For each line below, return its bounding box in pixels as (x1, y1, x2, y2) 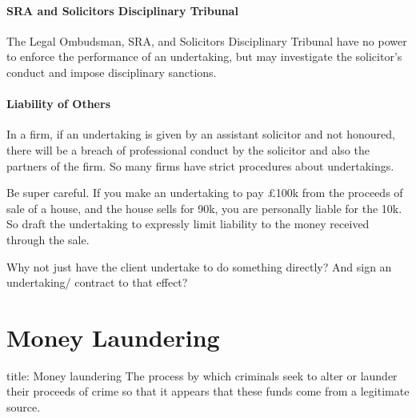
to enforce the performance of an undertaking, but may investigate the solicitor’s (6, 48, 402, 65)
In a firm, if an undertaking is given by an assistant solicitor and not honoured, (6, 126, 395, 143)
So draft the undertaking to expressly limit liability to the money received (6, 215, 370, 232)
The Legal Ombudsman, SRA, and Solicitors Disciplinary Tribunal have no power (6, 32, 407, 49)
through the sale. (6, 231, 90, 247)
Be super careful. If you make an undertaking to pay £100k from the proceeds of (6, 184, 403, 201)
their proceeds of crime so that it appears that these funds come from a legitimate (6, 383, 410, 400)
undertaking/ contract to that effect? (6, 274, 188, 291)
